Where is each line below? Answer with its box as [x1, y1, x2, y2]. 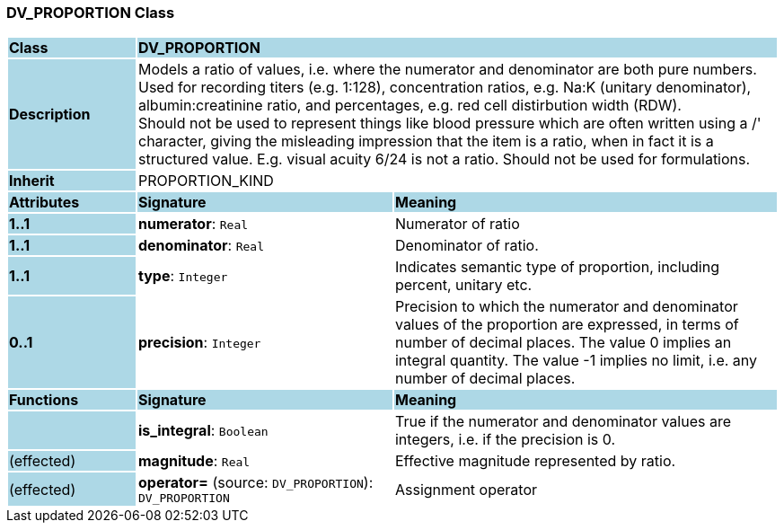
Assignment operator [394, 480, 537, 499]
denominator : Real [137, 236, 265, 255]
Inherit [9, 172, 55, 190]
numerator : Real [137, 215, 249, 234]
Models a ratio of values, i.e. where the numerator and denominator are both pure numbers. [137, 60, 757, 79]
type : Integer [137, 267, 228, 286]
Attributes [9, 193, 80, 212]
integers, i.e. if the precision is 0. [394, 430, 616, 449]
